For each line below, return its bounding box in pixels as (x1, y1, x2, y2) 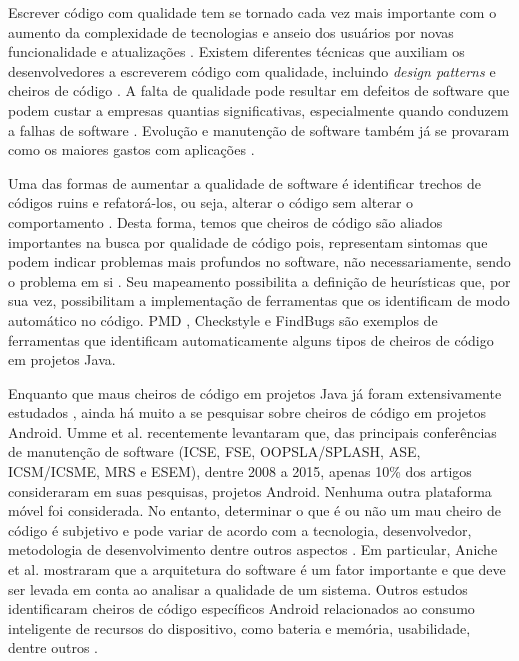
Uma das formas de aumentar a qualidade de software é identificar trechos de (8, 172, 481, 193)
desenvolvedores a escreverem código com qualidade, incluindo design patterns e (8, 60, 496, 81)
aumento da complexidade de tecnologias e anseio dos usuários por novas (8, 21, 454, 42)
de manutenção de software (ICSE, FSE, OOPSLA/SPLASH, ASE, (8, 441, 421, 462)
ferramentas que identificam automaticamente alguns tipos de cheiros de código (8, 329, 494, 350)
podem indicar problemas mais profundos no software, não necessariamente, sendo (8, 251, 511, 272)
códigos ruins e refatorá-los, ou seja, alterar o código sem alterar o (8, 192, 414, 213)
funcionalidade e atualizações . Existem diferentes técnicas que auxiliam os (8, 41, 465, 62)
